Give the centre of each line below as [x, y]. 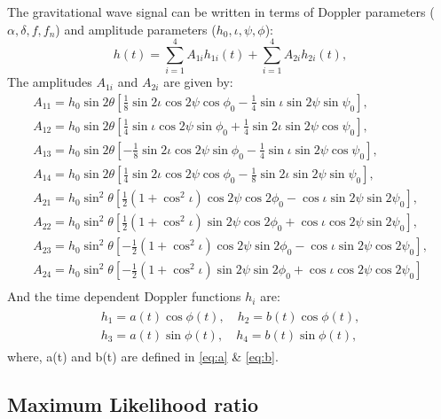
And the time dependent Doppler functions [124, 296]
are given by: [198, 82]
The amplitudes [50, 82]
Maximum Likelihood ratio [133, 403]
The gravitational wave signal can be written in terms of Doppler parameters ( [221, 12]
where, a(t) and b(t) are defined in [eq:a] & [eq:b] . [143, 356]
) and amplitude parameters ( [136, 29]
